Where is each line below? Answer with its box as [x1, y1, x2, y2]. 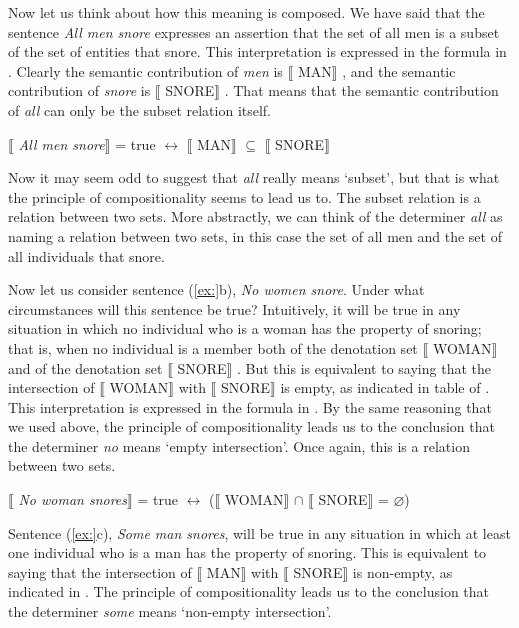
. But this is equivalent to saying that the [236, 357, 491, 378]
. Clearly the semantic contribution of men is [8, 60, 283, 81]
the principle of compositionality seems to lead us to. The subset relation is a [8, 186, 481, 207]
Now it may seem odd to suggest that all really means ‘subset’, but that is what [8, 167, 500, 188]
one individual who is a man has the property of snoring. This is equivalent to [8, 542, 487, 563]
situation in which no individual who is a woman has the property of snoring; [8, 318, 482, 339]
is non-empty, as [352, 561, 453, 582]
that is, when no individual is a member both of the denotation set [8, 337, 418, 358]
